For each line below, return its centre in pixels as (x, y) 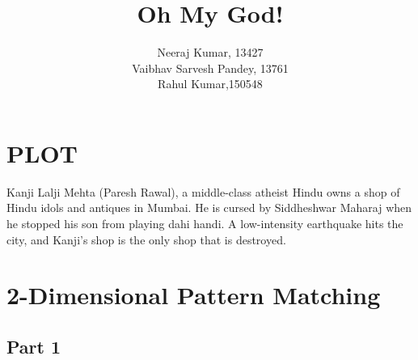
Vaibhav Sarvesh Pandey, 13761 (210, 68)
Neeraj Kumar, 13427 (210, 52)
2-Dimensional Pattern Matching (194, 295)
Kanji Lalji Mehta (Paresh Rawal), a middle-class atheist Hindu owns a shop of (203, 191)
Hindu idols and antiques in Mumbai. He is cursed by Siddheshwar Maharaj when (209, 208)
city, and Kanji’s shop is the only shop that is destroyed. (146, 239)
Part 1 (34, 346)
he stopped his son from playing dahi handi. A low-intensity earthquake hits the (205, 224)
